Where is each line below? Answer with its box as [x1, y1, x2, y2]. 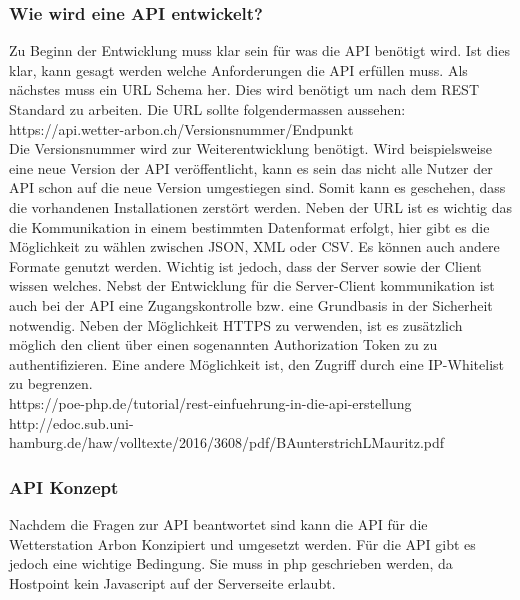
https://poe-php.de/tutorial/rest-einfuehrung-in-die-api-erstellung [9, 392, 412, 413]
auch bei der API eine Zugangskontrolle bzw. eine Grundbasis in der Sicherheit [9, 294, 493, 315]
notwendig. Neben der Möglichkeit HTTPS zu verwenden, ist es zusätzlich [9, 314, 463, 335]
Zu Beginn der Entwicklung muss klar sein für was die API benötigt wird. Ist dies [9, 40, 510, 61]
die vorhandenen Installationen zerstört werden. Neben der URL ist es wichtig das [9, 196, 513, 217]
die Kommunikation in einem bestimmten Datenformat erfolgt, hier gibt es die [9, 216, 490, 237]
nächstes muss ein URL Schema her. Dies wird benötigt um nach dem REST [9, 79, 479, 100]
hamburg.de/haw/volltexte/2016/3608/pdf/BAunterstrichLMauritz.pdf [9, 432, 445, 453]
